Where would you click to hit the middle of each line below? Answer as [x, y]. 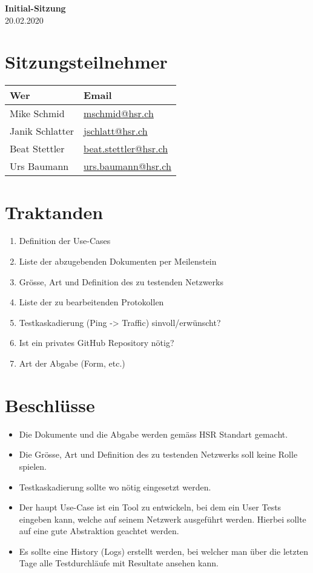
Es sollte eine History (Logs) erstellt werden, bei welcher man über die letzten [164, 551]
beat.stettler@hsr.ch [126, 149]
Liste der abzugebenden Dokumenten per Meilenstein [118, 261]
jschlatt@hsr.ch [116, 131]
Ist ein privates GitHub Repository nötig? [97, 343]
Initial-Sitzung [35, 8]
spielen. [33, 466]
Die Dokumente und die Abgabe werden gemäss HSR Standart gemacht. [153, 434]
